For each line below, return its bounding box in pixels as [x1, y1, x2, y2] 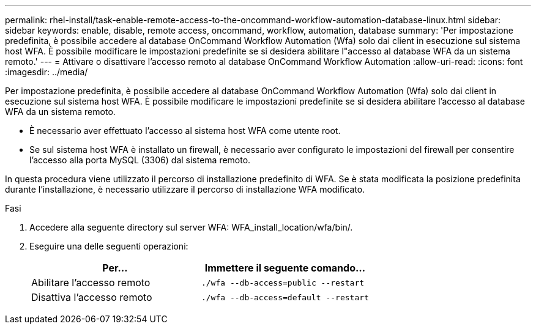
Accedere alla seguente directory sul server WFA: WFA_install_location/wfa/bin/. [29, 222, 353, 232]
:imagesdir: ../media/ [5, 67, 88, 77]
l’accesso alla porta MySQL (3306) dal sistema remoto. [29, 155, 251, 165]
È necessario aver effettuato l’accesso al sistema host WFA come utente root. [29, 125, 341, 136]
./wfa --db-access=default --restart [201, 292, 369, 302]
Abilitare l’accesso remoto [31, 276, 151, 289]
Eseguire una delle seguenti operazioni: [29, 241, 188, 251]
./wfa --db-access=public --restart [201, 278, 365, 287]
